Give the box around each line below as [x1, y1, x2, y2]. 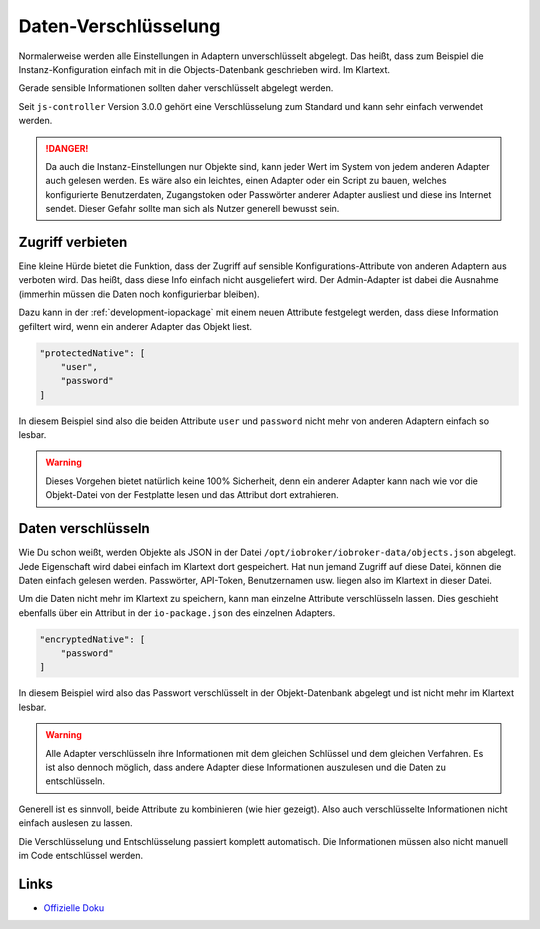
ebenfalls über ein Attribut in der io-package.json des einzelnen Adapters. [18, 606, 336, 619]
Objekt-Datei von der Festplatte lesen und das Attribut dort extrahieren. [45, 489, 339, 501]
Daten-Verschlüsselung [18, 15, 221, 37]
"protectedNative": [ [39, 347, 146, 359]
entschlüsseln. [45, 775, 105, 787]
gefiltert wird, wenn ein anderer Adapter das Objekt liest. [18, 320, 253, 332]
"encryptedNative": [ [39, 633, 146, 645]
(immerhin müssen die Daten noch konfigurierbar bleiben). [18, 288, 260, 300]
